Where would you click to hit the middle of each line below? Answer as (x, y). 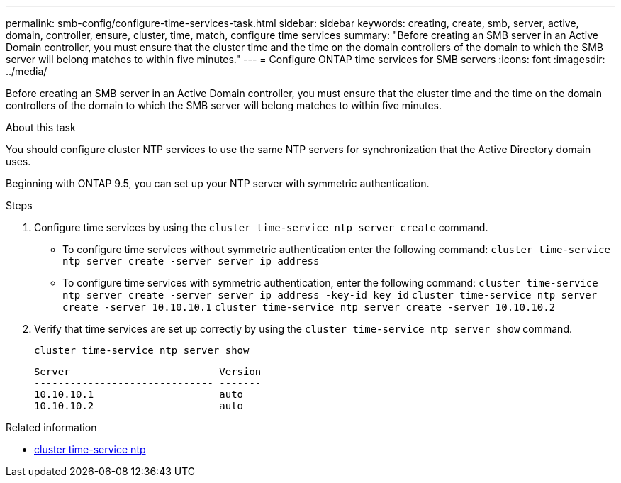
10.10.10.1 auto (139, 394)
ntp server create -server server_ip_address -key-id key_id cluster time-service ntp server (330, 295)
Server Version (148, 372)
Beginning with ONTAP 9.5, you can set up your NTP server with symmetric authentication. (218, 183)
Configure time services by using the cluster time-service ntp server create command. (261, 227)
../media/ (27, 71)
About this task (41, 127)
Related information (51, 427)
